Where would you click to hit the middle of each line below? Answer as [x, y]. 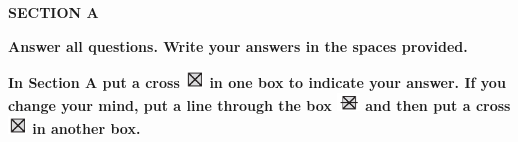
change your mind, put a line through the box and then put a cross [259, 105]
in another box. [86, 128]
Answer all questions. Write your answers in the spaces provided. [238, 45]
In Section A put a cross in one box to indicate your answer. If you [257, 82]
